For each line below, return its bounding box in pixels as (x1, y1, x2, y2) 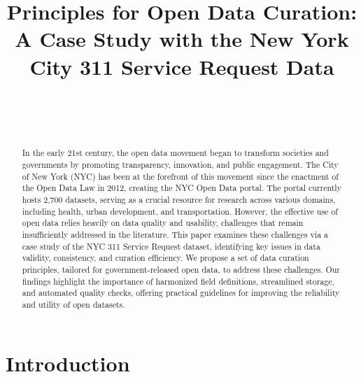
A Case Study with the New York (15, 24, 349, 53)
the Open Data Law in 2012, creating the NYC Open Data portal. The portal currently (22, 182, 341, 194)
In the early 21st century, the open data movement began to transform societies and (22, 147, 329, 159)
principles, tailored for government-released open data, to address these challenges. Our (22, 264, 340, 276)
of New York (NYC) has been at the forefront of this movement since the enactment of (22, 170, 339, 182)
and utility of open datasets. (22, 299, 125, 311)
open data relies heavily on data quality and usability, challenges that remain (22, 217, 304, 229)
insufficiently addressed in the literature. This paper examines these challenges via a (22, 229, 329, 241)
